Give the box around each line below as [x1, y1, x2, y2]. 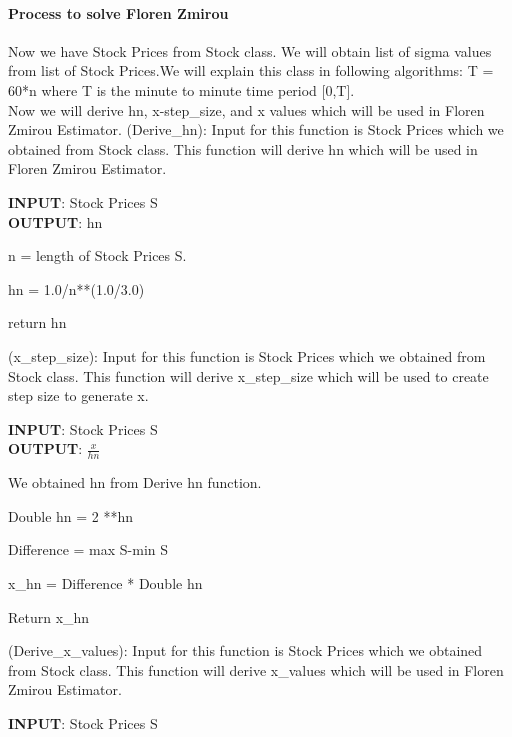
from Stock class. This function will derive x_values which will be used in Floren [8, 659, 504, 680]
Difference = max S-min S [8, 539, 169, 560]
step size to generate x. [8, 385, 149, 406]
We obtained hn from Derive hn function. [8, 472, 262, 493]
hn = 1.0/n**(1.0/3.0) [8, 278, 145, 299]
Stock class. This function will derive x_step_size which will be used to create [8, 365, 489, 386]
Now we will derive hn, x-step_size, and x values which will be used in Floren [8, 99, 485, 120]
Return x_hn [8, 606, 90, 627]
